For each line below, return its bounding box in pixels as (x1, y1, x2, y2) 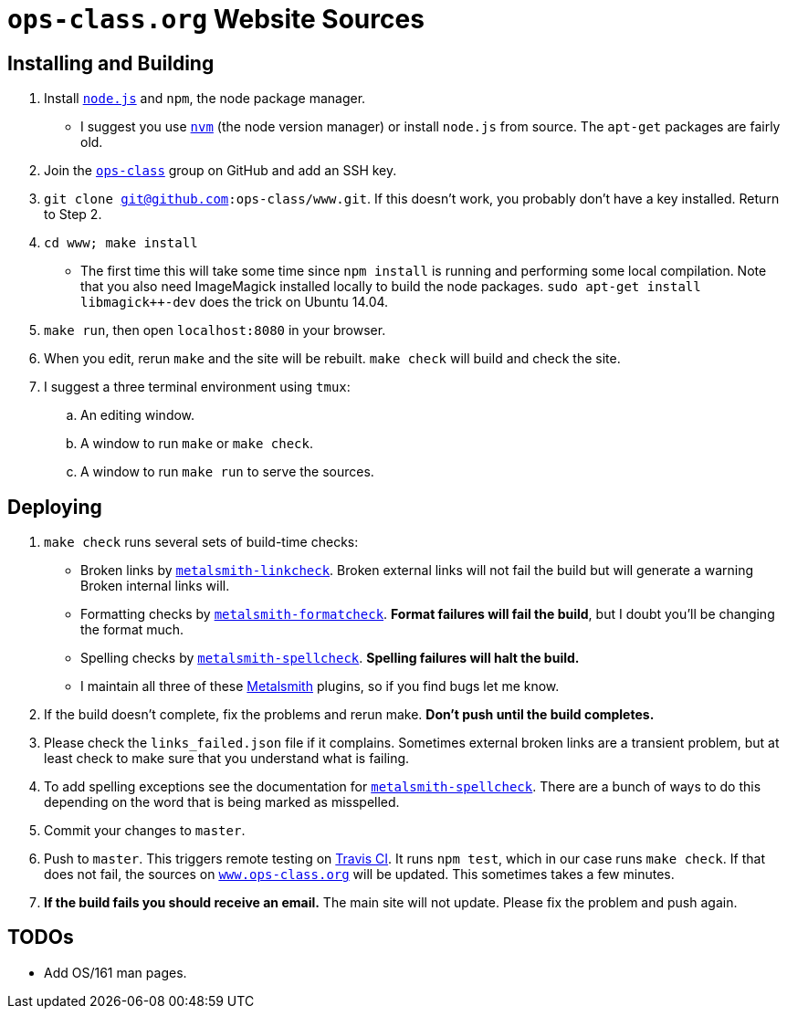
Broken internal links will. (80, 578, 230, 594)
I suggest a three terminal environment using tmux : (44, 379, 351, 395)
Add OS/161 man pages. (44, 964, 187, 980)
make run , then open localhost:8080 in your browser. (44, 322, 386, 339)
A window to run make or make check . (80, 435, 313, 452)
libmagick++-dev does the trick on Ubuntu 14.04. (80, 294, 389, 310)
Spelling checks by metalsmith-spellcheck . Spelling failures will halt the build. (80, 650, 580, 666)
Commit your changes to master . (44, 822, 246, 839)
